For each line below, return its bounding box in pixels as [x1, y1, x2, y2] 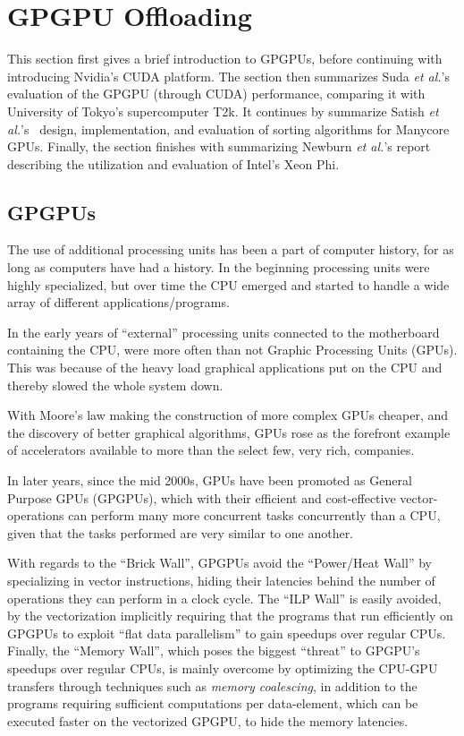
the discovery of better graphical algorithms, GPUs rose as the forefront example [7, 423, 451, 441]
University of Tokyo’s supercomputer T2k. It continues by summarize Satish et [7, 101, 439, 120]
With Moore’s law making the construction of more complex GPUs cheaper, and [7, 406, 449, 424]
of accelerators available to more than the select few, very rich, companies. [7, 441, 415, 459]
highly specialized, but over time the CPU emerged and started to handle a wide [7, 275, 450, 294]
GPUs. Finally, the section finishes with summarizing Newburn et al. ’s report [7, 137, 431, 156]
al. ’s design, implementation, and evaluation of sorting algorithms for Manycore [7, 119, 450, 138]
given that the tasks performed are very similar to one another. [7, 523, 354, 542]
